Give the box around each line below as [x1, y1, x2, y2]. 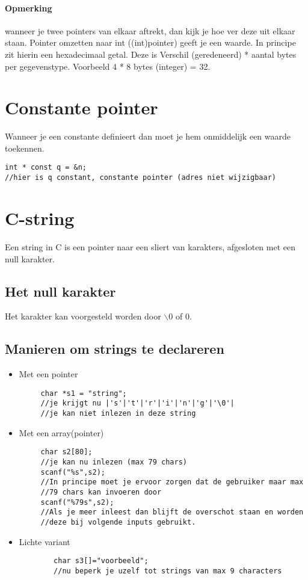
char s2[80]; [40, 448, 93, 457]
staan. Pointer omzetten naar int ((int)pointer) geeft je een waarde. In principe [5, 36, 296, 49]
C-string [5, 205, 75, 230]
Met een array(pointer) [19, 426, 104, 439]
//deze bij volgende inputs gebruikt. [40, 517, 196, 526]
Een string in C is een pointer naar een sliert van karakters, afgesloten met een [5, 240, 295, 253]
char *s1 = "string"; [40, 389, 127, 398]
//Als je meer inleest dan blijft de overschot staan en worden [40, 508, 304, 517]
